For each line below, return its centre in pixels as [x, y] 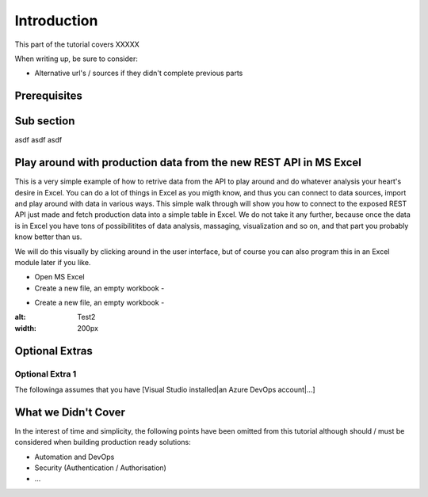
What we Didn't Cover [70, 412]
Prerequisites [48, 96]
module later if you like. [53, 262]
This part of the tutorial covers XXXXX [77, 44]
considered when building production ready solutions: [103, 442]
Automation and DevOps [75, 457]
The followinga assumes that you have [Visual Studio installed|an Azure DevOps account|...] [165, 389]
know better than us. [48, 237]
